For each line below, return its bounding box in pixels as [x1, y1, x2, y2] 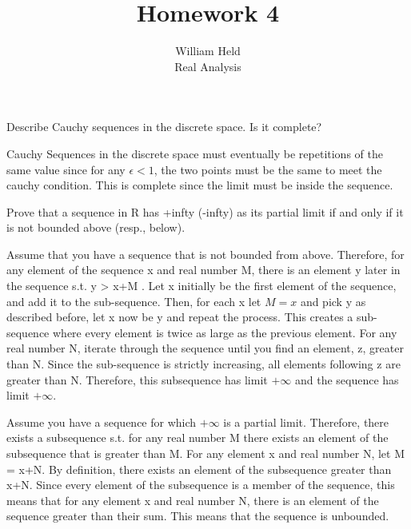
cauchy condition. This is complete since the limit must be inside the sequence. [6, 177, 393, 193]
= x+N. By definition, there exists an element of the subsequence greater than [6, 460, 392, 477]
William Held [175, 42, 241, 59]
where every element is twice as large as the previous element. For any [53, 324, 397, 340]
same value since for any [6, 161, 126, 177]
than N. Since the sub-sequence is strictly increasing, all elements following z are [6, 356, 401, 372]
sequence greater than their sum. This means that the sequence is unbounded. [6, 507, 389, 524]
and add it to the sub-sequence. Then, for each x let [6, 292, 261, 309]
